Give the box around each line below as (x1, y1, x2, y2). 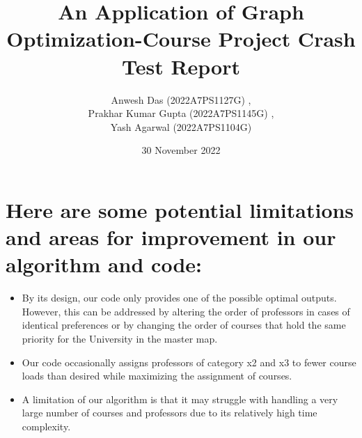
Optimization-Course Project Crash (6, 24, 356, 53)
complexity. (22, 419, 71, 433)
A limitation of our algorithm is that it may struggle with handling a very (22, 391, 338, 406)
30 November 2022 (141, 143, 221, 157)
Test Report (121, 52, 241, 80)
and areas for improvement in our (6, 223, 336, 251)
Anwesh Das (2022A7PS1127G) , (111, 92, 251, 107)
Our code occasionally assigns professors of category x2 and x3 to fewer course (22, 354, 356, 369)
